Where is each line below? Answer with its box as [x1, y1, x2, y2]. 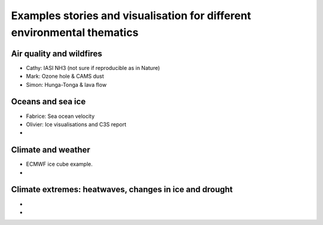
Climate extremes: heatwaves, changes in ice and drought [11, 184, 233, 194]
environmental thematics [11, 26, 139, 39]
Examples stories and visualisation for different [11, 9, 251, 22]
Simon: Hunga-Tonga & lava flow [26, 81, 107, 88]
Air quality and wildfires [11, 48, 103, 59]
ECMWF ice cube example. [26, 160, 93, 168]
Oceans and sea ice [11, 96, 86, 107]
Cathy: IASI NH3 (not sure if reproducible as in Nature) [26, 64, 160, 71]
